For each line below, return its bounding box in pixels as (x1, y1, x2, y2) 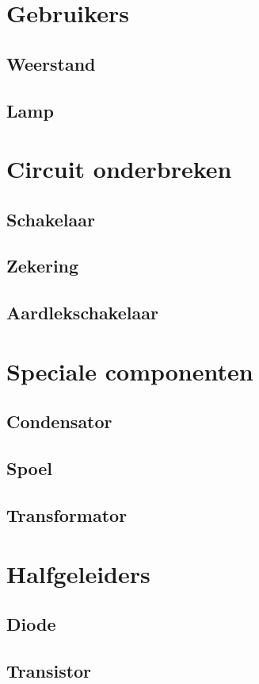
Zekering (6, 253, 79, 278)
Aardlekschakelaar (6, 300, 158, 325)
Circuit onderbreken (6, 153, 232, 185)
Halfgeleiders (6, 557, 150, 589)
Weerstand (6, 51, 96, 75)
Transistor (6, 658, 92, 682)
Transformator (6, 502, 128, 527)
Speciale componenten (6, 354, 253, 387)
